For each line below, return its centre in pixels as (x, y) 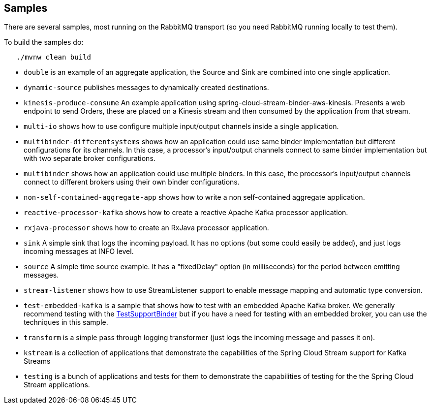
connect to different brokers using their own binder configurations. (132, 182)
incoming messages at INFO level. (79, 251)
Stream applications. (57, 385)
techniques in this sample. (66, 322)
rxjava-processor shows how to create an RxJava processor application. (146, 228)
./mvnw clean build (54, 57)
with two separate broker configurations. (90, 158)
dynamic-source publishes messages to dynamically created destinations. (146, 88)
